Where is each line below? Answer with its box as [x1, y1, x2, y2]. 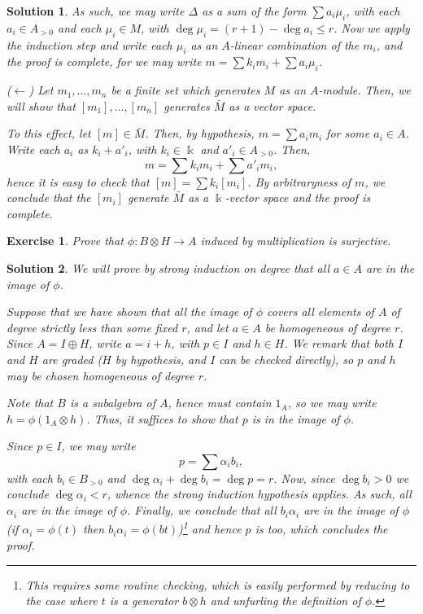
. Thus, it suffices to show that [86, 410, 238, 427]
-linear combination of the [229, 36, 360, 53]
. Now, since [273, 469, 335, 486]
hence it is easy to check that [7, 173, 150, 190]
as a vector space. [229, 97, 316, 114]
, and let [186, 318, 229, 336]
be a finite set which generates [111, 81, 260, 99]
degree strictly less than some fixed [7, 318, 178, 336]
